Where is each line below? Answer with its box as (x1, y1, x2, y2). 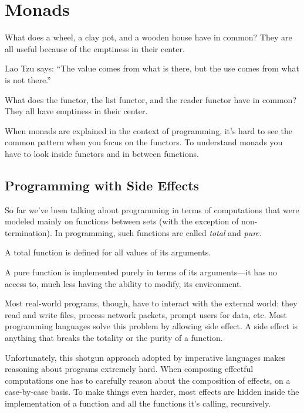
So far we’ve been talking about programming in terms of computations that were (5, 203, 299, 216)
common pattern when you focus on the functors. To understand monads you (5, 136, 283, 148)
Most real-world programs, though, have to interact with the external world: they (5, 297, 298, 309)
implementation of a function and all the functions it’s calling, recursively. (5, 397, 271, 409)
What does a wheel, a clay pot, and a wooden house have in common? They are (5, 31, 292, 43)
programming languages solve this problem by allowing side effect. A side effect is (5, 320, 298, 332)
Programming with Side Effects (5, 176, 200, 194)
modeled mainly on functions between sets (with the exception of (5, 215, 239, 227)
